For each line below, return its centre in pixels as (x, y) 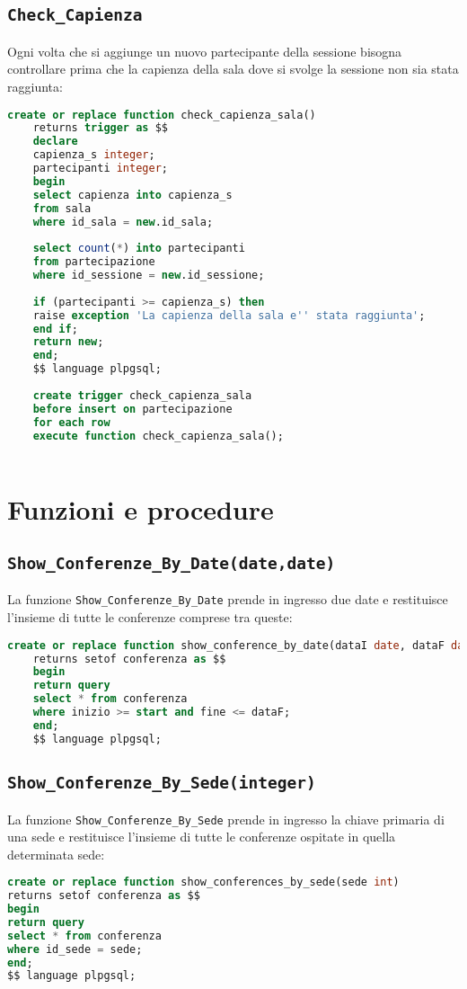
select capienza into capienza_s (132, 195)
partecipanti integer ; (100, 169)
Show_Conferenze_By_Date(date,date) (172, 564)
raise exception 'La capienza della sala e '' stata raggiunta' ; (229, 315)
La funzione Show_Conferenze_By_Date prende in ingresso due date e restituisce (228, 599)
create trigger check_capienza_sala (142, 395)
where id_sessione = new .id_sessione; (149, 276)
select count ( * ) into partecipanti (139, 249)
